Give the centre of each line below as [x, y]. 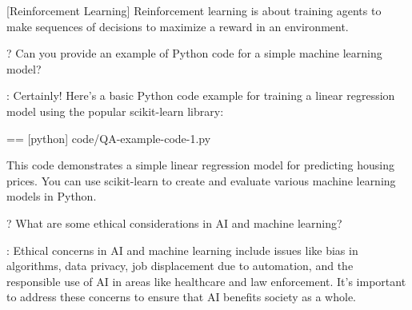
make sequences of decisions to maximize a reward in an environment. [178, 26]
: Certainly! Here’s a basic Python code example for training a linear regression [201, 95]
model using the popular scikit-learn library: [115, 111]
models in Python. [52, 196]
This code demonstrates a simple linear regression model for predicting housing [200, 165]
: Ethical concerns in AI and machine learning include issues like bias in [182, 250]
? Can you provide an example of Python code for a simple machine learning [194, 53]
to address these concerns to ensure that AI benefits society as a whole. [181, 297]
